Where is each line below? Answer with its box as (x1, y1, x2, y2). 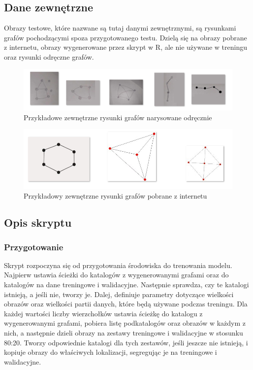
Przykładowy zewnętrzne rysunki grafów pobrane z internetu (24, 191, 207, 201)
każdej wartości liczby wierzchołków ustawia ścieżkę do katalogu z (4, 308, 203, 318)
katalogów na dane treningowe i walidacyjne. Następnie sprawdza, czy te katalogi (4, 279, 249, 290)
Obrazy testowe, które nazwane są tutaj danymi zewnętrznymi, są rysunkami (4, 23, 236, 33)
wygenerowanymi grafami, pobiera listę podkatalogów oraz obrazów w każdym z (4, 318, 246, 328)
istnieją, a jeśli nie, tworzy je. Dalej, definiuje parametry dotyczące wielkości (4, 289, 234, 299)
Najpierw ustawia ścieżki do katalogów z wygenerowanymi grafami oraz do (4, 269, 229, 280)
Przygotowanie (4, 240, 63, 253)
